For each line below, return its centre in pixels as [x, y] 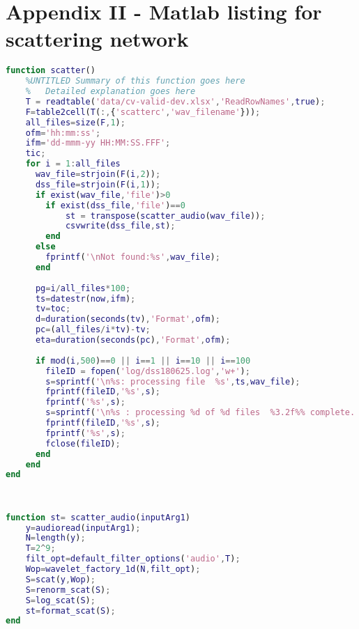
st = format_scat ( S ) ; [70, 611]
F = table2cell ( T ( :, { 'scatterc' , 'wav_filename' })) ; [143, 112]
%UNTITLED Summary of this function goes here [135, 81]
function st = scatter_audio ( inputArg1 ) [98, 517]
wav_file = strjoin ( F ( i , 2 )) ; [98, 174]
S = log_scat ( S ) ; [60, 600]
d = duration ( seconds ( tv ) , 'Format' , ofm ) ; [128, 319]
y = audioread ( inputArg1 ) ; [83, 528]
